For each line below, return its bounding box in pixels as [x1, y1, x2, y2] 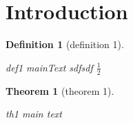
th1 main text [6, 107, 62, 121]
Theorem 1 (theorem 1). [6, 83, 114, 98]
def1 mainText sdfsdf [6, 60, 93, 74]
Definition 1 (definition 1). [6, 37, 124, 52]
